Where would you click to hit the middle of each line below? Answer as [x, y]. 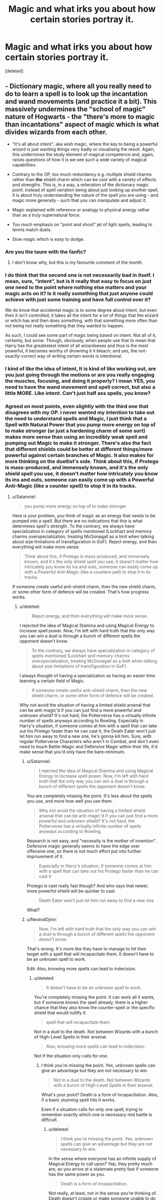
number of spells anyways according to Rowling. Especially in [82, 720]
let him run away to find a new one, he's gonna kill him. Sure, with [85, 736]
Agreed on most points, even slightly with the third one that [77, 406]
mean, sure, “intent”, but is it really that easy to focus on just [78, 281]
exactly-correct [20, 356]
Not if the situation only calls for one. [71, 1056]
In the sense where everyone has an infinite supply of [102, 1158]
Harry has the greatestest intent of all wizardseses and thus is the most [77, 346]
